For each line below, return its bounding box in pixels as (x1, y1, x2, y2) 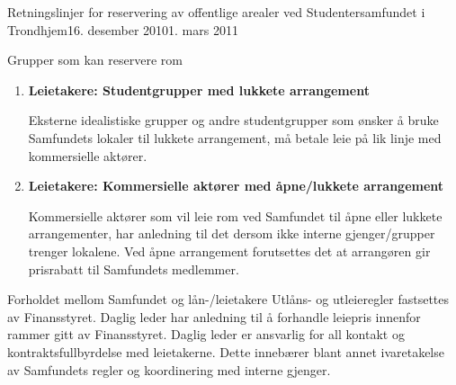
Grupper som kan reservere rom (7, 50, 183, 69)
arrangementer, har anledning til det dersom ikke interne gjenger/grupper (28, 224, 435, 243)
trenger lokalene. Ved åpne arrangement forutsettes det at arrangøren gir (28, 241, 431, 260)
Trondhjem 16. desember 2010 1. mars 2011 (7, 20, 238, 39)
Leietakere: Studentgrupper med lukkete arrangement (28, 80, 370, 99)
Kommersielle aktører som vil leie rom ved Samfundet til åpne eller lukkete (28, 206, 443, 225)
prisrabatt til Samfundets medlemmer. (28, 259, 239, 278)
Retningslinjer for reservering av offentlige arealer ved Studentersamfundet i (7, 3, 425, 21)
